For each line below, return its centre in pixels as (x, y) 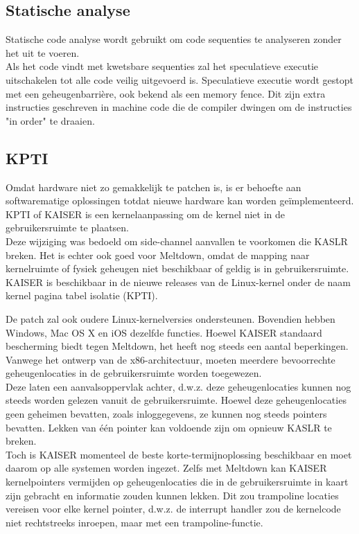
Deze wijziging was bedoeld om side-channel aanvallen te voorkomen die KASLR (177, 241)
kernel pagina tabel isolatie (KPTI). (82, 295)
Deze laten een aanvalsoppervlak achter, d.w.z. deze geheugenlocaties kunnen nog (178, 386)
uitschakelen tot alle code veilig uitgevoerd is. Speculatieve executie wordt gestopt (179, 79)
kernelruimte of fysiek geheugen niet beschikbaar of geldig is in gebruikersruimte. (177, 268)
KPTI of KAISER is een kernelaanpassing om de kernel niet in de (145, 214)
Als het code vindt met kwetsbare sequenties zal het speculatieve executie (162, 66)
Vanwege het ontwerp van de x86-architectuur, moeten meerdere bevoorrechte (170, 359)
